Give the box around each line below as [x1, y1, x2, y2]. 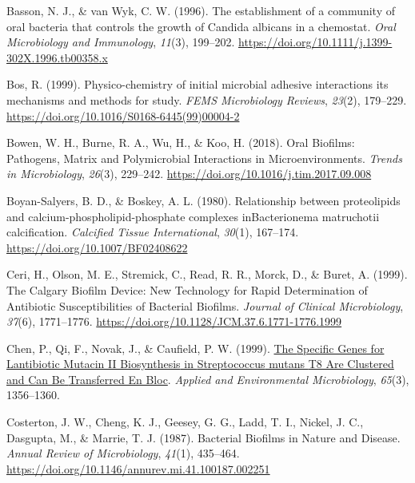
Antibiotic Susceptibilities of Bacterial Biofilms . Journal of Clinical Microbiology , [6, 297, 404, 314]
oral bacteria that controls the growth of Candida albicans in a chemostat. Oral [6, 18, 396, 34]
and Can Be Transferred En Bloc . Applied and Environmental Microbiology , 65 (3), [6, 370, 409, 387]
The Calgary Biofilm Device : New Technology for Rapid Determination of [6, 281, 368, 298]
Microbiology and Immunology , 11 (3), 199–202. [6, 34, 235, 50]
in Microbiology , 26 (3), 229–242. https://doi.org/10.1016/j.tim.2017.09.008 [6, 165, 372, 182]
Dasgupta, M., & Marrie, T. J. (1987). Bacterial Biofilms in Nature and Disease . [6, 429, 401, 445]
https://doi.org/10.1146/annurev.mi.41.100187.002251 [6, 460, 270, 477]
